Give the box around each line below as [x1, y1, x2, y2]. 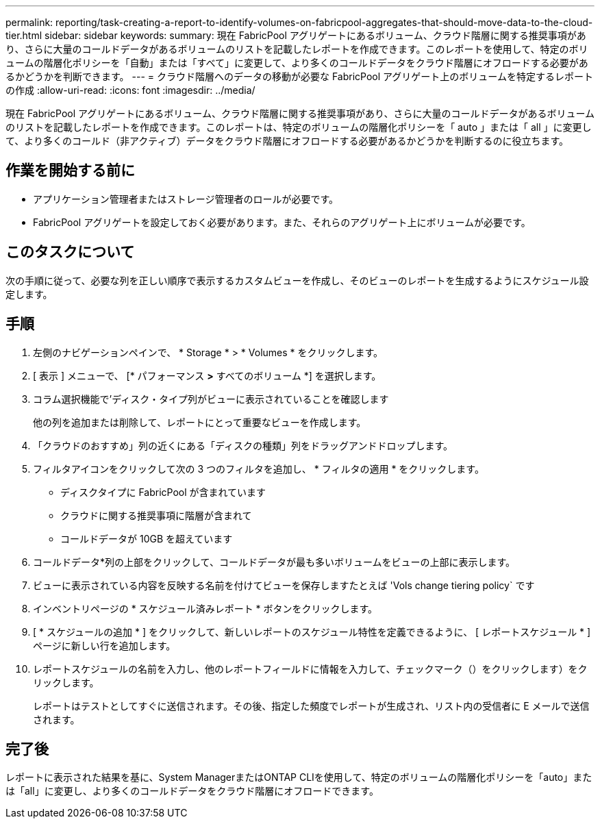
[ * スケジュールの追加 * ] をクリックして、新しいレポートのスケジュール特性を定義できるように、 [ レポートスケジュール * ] [33, 625, 591, 638]
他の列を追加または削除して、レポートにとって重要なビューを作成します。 [33, 416, 366, 428]
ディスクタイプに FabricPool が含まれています [60, 486, 266, 498]
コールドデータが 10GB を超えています [60, 532, 233, 545]
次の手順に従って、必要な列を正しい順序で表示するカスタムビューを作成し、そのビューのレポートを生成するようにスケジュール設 [5, 274, 589, 286]
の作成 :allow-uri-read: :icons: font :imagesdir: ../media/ [5, 84, 255, 96]
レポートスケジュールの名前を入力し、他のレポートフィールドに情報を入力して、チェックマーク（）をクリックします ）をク [33, 662, 588, 675]
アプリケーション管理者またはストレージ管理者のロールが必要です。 [33, 192, 339, 205]
